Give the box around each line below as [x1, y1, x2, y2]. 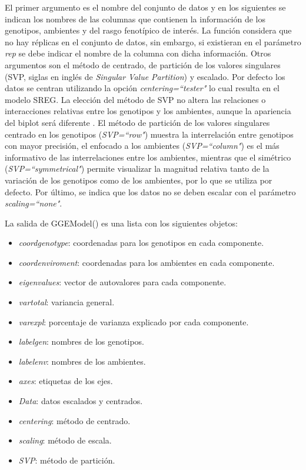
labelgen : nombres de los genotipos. [18, 335, 144, 348]
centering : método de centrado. [18, 414, 131, 426]
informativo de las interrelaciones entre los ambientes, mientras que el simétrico [5, 151, 291, 163]
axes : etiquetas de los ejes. [18, 375, 113, 387]
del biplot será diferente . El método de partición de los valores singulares [5, 116, 270, 128]
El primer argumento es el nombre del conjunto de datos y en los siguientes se [5, 1, 286, 13]
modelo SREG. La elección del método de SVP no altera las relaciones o [5, 93, 266, 105]
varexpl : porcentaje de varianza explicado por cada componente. [18, 315, 249, 328]
